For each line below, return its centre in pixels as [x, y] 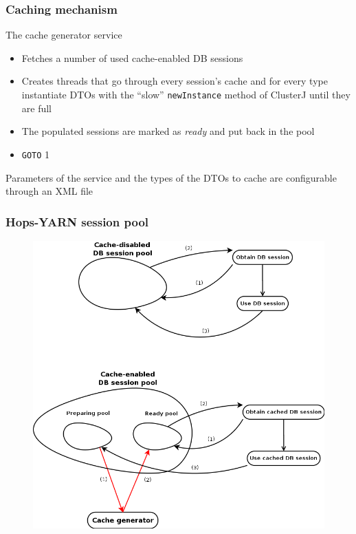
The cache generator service [64, 35]
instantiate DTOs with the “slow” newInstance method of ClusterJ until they [186, 94]
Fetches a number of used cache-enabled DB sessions [132, 57]
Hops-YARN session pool [77, 221]
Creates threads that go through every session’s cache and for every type [175, 81]
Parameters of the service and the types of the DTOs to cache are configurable [171, 177]
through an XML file [49, 191]
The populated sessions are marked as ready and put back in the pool [168, 131]
